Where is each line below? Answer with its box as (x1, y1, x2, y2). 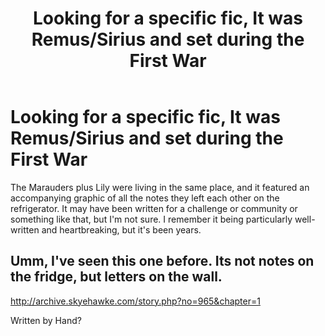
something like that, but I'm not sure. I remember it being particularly (10, 213, 293, 225)
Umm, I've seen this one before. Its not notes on (10, 253, 315, 270)
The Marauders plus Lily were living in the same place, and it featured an (10, 181, 310, 193)
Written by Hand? (10, 314, 82, 326)
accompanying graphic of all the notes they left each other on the (10, 192, 280, 204)
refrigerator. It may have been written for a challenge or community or (10, 202, 298, 214)
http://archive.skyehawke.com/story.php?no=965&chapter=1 (10, 295, 261, 307)
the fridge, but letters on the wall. (10, 268, 223, 286)
